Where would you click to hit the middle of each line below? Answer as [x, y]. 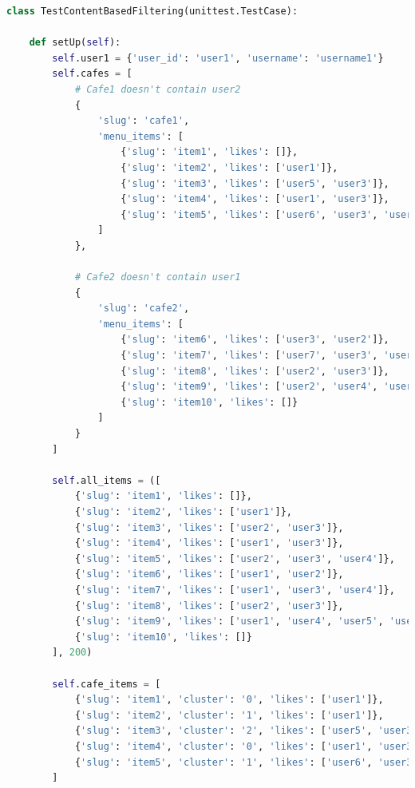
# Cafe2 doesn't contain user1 [158, 277]
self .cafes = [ [92, 74]
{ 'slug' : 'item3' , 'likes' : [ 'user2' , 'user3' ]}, [209, 527]
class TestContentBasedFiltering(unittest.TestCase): [152, 11]
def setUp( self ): [75, 43]
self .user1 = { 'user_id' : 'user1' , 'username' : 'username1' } [218, 58]
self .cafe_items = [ [107, 684]
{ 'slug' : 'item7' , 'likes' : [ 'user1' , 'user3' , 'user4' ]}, [235, 590]
